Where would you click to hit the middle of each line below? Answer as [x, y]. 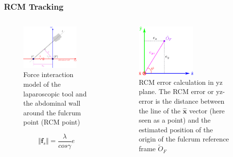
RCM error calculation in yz [181, 82]
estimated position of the [176, 129]
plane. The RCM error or [176, 91]
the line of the [159, 110]
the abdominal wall [52, 103]
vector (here [207, 110]
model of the [42, 84]
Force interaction [49, 74]
